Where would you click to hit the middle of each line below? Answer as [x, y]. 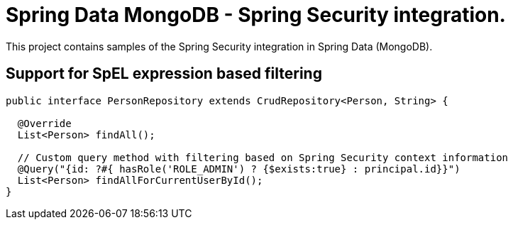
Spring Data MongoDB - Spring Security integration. [256, 15]
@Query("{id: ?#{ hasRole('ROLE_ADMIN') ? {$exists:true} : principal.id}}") [239, 169]
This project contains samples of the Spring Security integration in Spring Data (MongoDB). [219, 46]
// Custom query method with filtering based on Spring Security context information [263, 157]
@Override [44, 123]
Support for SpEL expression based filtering [164, 74]
